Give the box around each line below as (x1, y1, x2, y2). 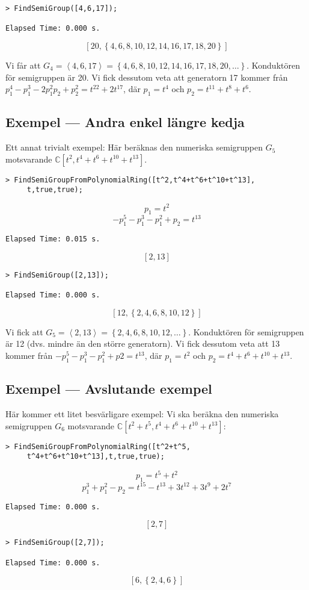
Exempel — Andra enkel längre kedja (5, 113, 245, 131)
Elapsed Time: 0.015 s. (5, 235, 100, 244)
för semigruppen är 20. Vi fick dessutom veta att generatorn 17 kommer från (5, 70, 288, 83)
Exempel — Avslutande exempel (5, 379, 212, 398)
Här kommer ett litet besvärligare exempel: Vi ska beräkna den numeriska (5, 408, 279, 420)
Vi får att (5, 58, 41, 71)
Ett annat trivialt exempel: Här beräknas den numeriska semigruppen (5, 141, 263, 154)
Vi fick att (5, 325, 43, 338)
